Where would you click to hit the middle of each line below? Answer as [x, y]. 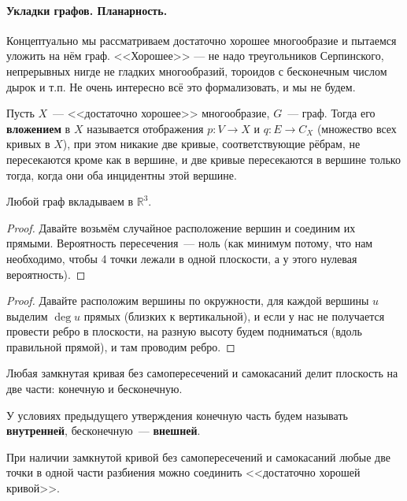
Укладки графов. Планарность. [87, 10]
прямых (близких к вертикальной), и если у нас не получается [234, 315]
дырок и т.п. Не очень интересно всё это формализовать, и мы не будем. [181, 86]
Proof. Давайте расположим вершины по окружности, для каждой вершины [188, 301]
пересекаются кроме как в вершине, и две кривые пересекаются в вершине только [203, 159]
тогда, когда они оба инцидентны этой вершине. [122, 174]
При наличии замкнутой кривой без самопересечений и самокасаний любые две [198, 456]
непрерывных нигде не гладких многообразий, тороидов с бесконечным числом [197, 71]
